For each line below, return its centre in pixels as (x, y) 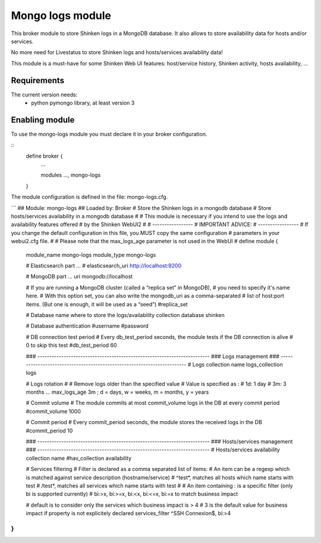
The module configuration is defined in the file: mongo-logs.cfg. (89, 197)
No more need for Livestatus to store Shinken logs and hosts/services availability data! (117, 52)
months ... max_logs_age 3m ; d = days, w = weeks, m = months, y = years (117, 392)
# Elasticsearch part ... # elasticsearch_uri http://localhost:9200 (103, 266)
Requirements (38, 80)
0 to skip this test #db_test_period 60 (71, 346)
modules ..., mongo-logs (71, 175)
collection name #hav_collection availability (79, 458)
